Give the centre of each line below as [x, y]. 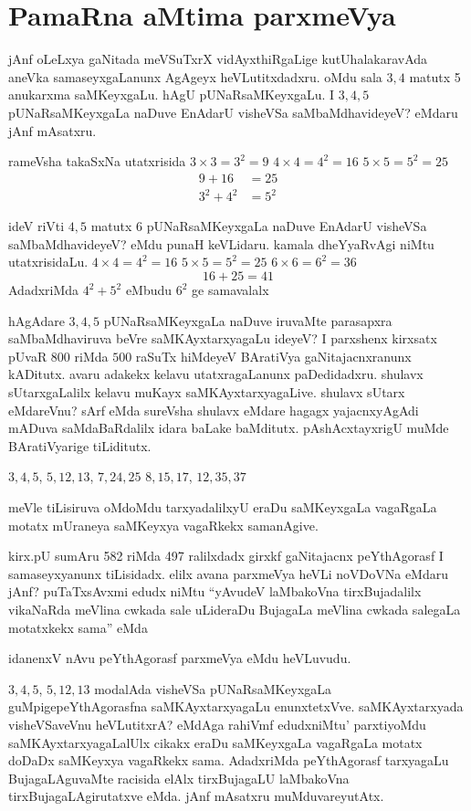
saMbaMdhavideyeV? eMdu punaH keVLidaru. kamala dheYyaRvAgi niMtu [221, 243]
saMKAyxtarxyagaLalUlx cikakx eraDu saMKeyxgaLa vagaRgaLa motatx [215, 742]
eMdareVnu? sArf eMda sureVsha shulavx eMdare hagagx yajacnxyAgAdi [214, 410]
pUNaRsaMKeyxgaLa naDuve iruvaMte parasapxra [248, 320]
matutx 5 [435, 76]
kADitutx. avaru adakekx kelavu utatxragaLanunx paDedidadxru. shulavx [216, 374]
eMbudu [149, 290]
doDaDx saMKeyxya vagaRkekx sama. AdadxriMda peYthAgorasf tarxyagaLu [229, 760]
